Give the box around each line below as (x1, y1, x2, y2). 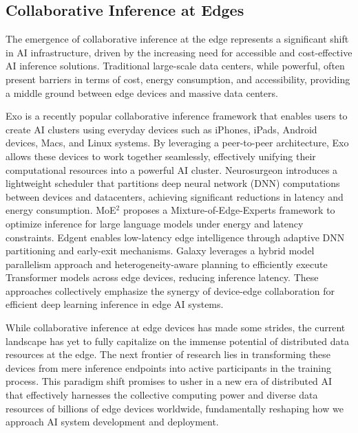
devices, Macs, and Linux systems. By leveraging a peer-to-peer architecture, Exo (6, 135, 349, 150)
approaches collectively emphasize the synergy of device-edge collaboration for (6, 283, 335, 298)
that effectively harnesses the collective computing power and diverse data (6, 388, 318, 402)
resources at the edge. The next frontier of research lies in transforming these (6, 347, 331, 362)
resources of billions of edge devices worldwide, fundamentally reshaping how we (6, 401, 344, 415)
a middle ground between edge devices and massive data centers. (6, 85, 278, 100)
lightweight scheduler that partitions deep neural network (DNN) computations (6, 176, 340, 190)
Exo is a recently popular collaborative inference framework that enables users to (6, 109, 348, 123)
